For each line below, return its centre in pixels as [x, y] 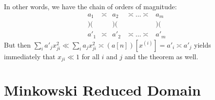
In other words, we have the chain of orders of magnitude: [90, 6]
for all [90, 56]
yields [203, 44]
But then [18, 44]
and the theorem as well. [161, 56]
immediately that [30, 56]
